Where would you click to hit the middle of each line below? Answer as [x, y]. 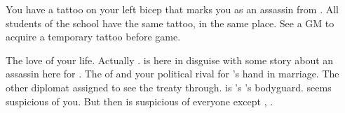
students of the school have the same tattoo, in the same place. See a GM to [170, 23]
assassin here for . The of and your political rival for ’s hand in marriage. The [172, 74]
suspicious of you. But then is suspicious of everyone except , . [140, 101]
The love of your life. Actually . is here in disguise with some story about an [170, 60]
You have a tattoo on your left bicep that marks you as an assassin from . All [172, 9]
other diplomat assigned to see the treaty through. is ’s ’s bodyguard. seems [169, 87]
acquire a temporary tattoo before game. [93, 37]
